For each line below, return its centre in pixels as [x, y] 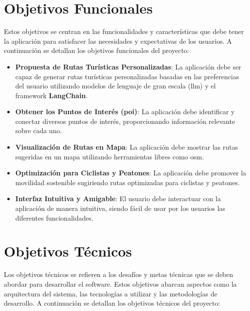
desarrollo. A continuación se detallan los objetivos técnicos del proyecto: [112, 303]
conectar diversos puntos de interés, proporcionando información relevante [125, 121]
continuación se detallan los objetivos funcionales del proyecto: [97, 50]
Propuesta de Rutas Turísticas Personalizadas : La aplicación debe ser [128, 66]
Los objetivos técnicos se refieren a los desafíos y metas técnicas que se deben [119, 274]
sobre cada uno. [39, 130]
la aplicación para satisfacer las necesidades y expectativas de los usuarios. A [118, 41]
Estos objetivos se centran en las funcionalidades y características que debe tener [124, 31]
